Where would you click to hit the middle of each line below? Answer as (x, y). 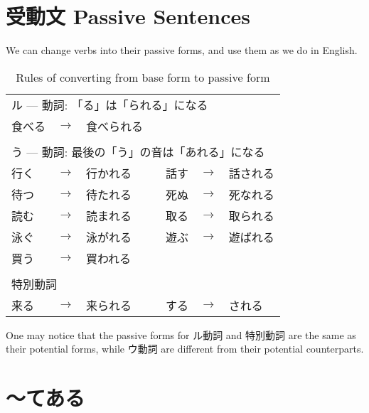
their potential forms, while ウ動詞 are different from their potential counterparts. (185, 349)
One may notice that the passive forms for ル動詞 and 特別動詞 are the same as (181, 334)
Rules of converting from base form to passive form (143, 77)
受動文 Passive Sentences (128, 16)
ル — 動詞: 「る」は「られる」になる (110, 104)
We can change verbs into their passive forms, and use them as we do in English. (182, 50)
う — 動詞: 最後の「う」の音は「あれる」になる (138, 151)
